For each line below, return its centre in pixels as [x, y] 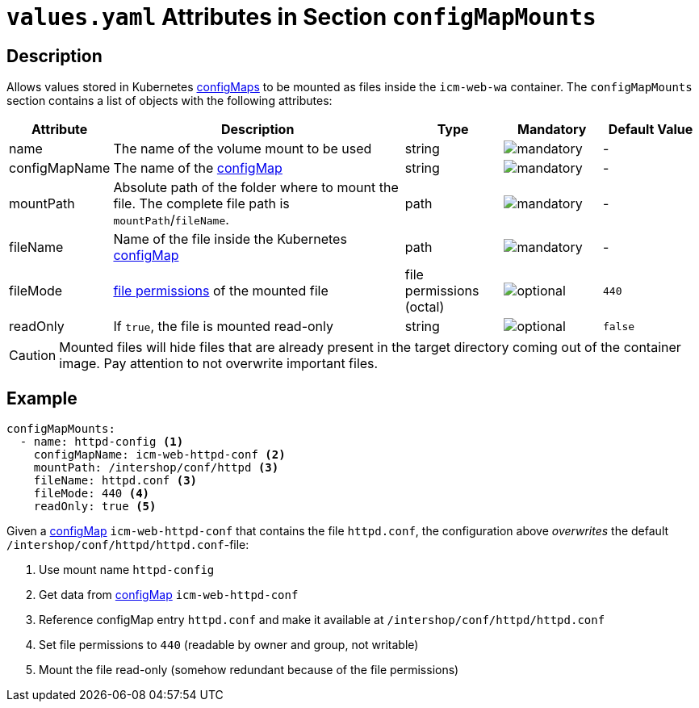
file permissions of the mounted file [221, 291]
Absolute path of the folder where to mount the [256, 188]
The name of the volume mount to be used [243, 149]
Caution [33, 356]
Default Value [651, 130]
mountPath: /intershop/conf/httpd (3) [156, 468]
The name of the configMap [198, 168]
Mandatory [552, 130]
